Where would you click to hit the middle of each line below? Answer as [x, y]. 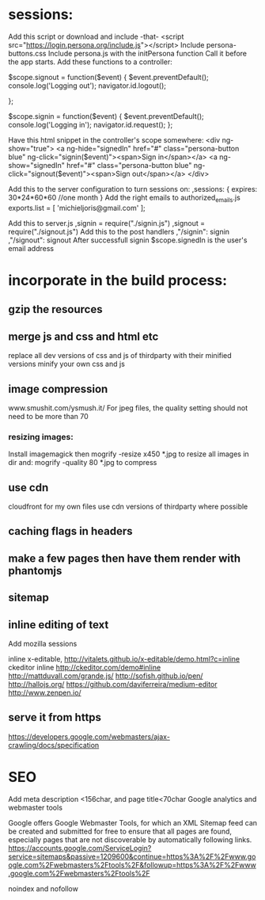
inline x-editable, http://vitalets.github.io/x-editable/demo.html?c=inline [124, 659]
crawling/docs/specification [54, 745]
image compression [58, 389]
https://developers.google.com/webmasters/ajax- [89, 736]
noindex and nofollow [44, 888]
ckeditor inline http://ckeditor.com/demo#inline [85, 668]
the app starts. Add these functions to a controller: [90, 62]
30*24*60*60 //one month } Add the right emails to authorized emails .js [125, 198]
